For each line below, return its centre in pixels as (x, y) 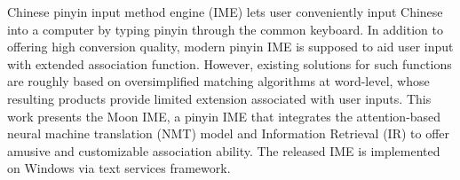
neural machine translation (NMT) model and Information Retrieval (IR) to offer (229, 133)
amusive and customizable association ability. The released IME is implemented (224, 150)
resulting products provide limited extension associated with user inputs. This (219, 98)
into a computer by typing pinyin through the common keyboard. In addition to (225, 29)
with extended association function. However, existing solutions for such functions (230, 63)
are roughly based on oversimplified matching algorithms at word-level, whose (218, 81)
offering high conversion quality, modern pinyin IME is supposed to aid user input (230, 47)
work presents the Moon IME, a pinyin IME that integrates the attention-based (224, 116)
